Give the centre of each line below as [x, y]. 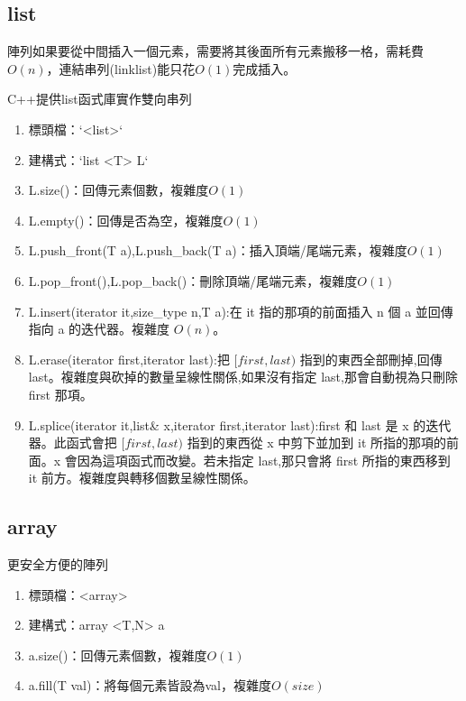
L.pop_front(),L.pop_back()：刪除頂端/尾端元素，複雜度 [193, 280]
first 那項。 [60, 394]
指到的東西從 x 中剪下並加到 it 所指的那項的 [317, 443]
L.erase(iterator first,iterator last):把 [129, 359]
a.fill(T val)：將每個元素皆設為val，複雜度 [150, 685]
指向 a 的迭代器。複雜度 [99, 329]
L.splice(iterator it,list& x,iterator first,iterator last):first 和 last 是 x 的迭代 [240, 424]
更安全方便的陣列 [58, 564]
